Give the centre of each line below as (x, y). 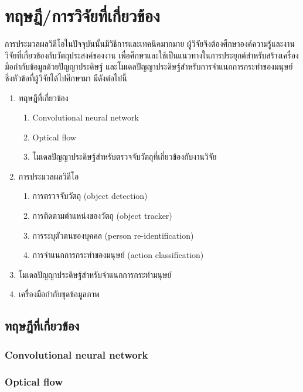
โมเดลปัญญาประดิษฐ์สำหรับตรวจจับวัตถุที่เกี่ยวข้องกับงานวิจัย (125, 157)
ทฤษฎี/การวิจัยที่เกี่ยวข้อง (82, 16)
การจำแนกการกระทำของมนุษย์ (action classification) (118, 255)
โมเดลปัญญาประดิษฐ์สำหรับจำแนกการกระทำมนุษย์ (95, 274)
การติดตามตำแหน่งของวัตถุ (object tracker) (102, 216)
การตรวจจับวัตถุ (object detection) (90, 196)
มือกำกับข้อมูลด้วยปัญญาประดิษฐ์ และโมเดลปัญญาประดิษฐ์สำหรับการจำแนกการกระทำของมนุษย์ (149, 66)
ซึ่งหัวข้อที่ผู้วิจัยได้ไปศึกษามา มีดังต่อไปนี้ (66, 78)
